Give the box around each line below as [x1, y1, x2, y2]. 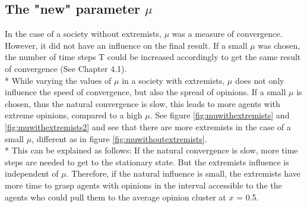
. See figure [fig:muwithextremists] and [150, 109, 290, 121]
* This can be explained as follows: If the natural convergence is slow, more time [5, 144, 298, 156]
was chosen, [258, 39, 300, 51]
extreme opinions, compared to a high [5, 109, 143, 121]
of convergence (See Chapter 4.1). [5, 62, 127, 74]
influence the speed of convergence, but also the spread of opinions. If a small [5, 86, 286, 98]
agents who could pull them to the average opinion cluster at [5, 190, 226, 203]
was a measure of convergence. [172, 27, 283, 40]
